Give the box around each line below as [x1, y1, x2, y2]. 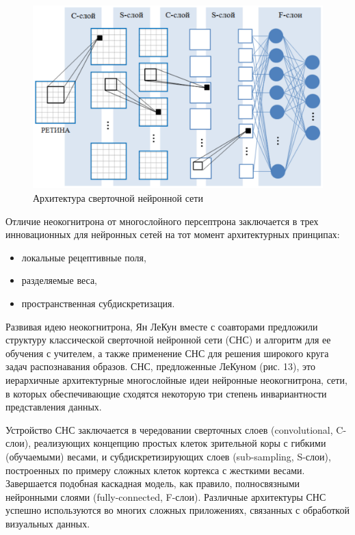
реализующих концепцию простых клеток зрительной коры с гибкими [34, 436, 326, 450]
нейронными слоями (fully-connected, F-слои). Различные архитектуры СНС [5, 489, 326, 504]
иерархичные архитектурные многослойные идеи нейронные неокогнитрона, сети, [5, 373, 347, 387]
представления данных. [5, 400, 102, 414]
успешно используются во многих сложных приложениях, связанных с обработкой [5, 503, 350, 517]
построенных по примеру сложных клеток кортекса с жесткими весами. [5, 462, 305, 477]
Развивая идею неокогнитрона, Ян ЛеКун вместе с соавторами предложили [5, 319, 318, 333]
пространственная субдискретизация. [21, 296, 175, 311]
